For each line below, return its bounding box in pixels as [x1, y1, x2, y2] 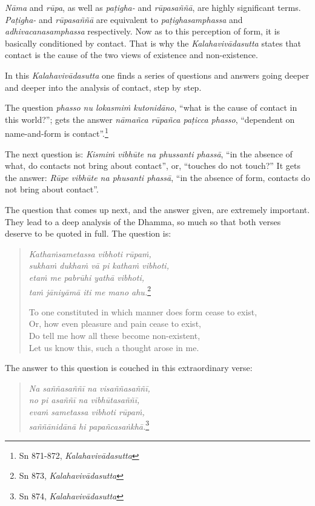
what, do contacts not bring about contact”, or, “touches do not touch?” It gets [5, 159, 300, 172]
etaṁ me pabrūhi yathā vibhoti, [28, 271, 144, 283]
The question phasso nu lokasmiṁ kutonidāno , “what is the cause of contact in [5, 101, 297, 114]
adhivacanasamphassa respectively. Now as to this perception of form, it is [5, 25, 280, 38]
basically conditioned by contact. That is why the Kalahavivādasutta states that [5, 36, 301, 49]
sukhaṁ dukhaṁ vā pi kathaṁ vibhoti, [28, 259, 169, 272]
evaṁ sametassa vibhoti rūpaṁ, [28, 405, 145, 418]
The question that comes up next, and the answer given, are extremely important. [5, 203, 310, 215]
